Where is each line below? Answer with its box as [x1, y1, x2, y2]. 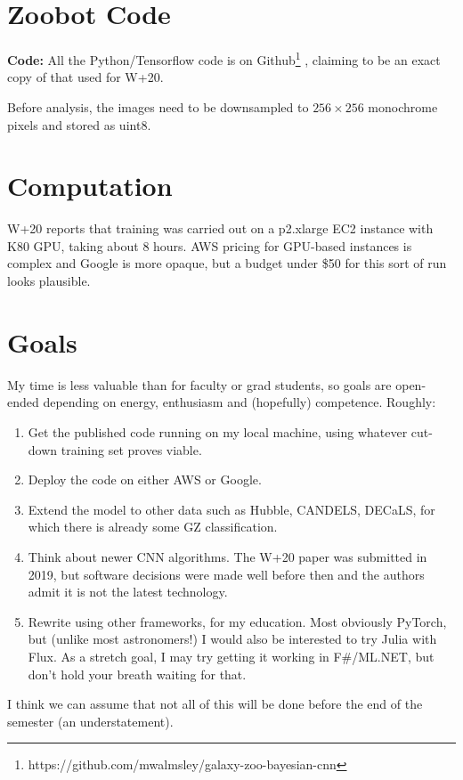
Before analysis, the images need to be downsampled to [7, 97, 309, 116]
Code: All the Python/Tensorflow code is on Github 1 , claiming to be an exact [7, 48, 441, 69]
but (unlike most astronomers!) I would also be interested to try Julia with [28, 630, 437, 648]
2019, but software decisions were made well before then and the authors [28, 565, 425, 583]
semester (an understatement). [7, 711, 174, 730]
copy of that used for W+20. [7, 68, 164, 86]
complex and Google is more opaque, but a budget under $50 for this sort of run [7, 254, 447, 272]
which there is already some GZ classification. [28, 517, 278, 536]
